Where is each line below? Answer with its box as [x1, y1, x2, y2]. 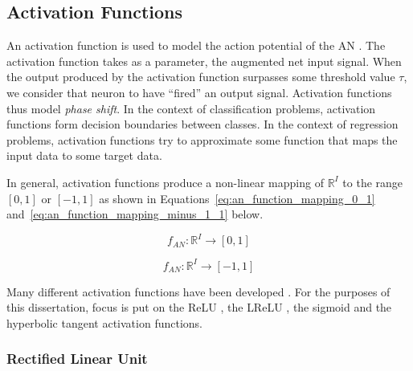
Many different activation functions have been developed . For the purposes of [6, 283, 391, 300]
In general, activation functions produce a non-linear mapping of [6, 173, 324, 190]
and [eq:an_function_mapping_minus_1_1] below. [6, 206, 264, 222]
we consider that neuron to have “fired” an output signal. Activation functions [6, 84, 392, 100]
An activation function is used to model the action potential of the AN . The [6, 37, 386, 54]
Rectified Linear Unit [6, 349, 148, 369]
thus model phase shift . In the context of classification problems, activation [6, 100, 376, 116]
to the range [342, 173, 403, 190]
